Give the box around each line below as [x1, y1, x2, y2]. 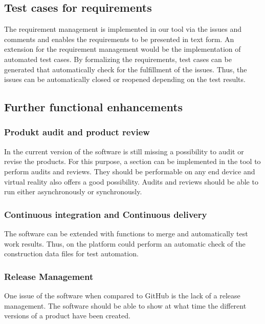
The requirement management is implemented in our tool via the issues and [4, 24, 241, 34]
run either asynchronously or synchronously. [4, 186, 142, 197]
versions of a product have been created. [4, 310, 130, 321]
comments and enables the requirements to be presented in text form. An [4, 33, 234, 44]
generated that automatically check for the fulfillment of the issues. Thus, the [4, 64, 247, 74]
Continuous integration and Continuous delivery [4, 208, 207, 220]
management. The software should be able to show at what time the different [4, 300, 247, 311]
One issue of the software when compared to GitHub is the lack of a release [4, 290, 240, 300]
